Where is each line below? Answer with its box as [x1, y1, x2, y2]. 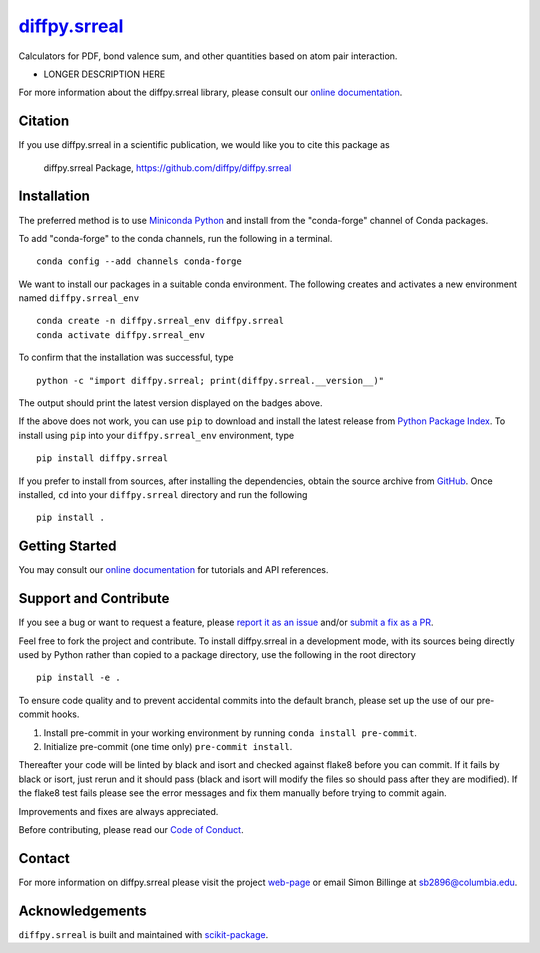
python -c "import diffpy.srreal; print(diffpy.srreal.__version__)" [36, 375, 385, 386]
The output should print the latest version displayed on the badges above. [18, 397, 323, 409]
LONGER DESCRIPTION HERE [43, 68, 166, 80]
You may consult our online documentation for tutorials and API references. [18, 564, 329, 576]
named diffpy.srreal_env [18, 292, 140, 304]
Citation [18, 113, 70, 130]
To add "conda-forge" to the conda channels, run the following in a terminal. [18, 232, 333, 244]
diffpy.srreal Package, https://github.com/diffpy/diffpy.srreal [43, 161, 292, 174]
